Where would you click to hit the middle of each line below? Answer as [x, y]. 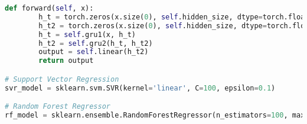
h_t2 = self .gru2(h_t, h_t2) [96, 43]
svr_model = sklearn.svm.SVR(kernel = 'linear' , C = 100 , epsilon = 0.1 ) [140, 88]
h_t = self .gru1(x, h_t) [87, 34]
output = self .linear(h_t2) [94, 52]
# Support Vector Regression [62, 79]
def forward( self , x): [49, 8]
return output [66, 61]
